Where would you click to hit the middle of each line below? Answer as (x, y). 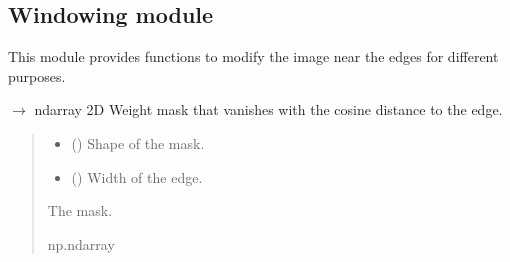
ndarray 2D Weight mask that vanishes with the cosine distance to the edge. (268, 109)
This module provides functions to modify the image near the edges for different (253, 56)
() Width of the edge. (137, 176)
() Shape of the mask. (138, 142)
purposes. (37, 75)
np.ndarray (81, 243)
